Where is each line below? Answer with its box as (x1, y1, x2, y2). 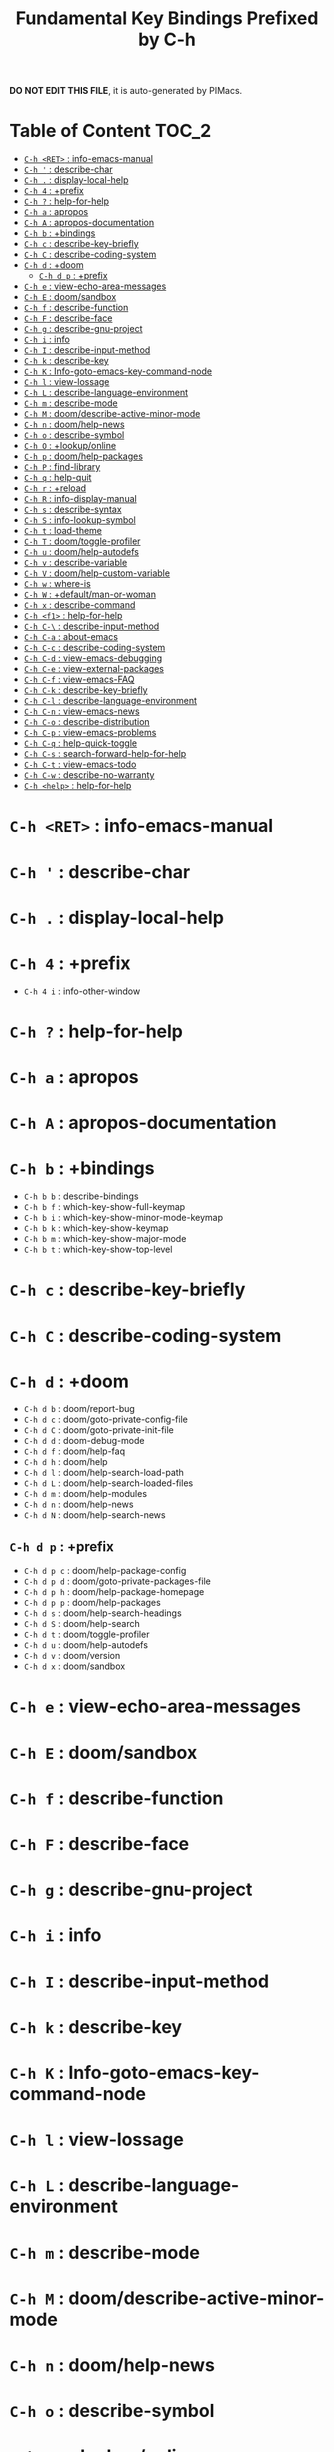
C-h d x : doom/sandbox (23, 1660, 126, 1672)
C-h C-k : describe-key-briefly (23, 684, 148, 696)
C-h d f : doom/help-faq (23, 1445, 126, 1457)
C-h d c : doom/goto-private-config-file (23, 1413, 189, 1426)
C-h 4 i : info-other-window (23, 985, 141, 997)
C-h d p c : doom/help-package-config (23, 1565, 187, 1577)
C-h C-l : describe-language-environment (23, 695, 197, 707)
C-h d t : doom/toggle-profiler (23, 1628, 150, 1641)
